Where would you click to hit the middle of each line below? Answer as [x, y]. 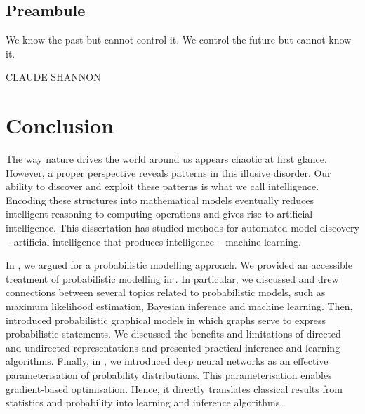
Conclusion [60, 125]
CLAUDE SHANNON [53, 77]
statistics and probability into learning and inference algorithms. [144, 402]
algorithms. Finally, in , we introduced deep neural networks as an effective [167, 361]
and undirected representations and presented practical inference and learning [173, 347]
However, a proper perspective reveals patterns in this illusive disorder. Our [168, 172]
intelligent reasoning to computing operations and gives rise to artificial [159, 214]
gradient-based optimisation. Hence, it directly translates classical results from [174, 388]
